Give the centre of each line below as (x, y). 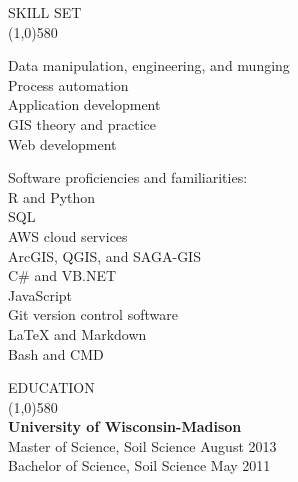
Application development (84, 104)
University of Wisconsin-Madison (125, 426)
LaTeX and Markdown (77, 333)
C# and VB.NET (62, 275)
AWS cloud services (68, 235)
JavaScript (40, 294)
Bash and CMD (56, 353)
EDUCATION (51, 387)
